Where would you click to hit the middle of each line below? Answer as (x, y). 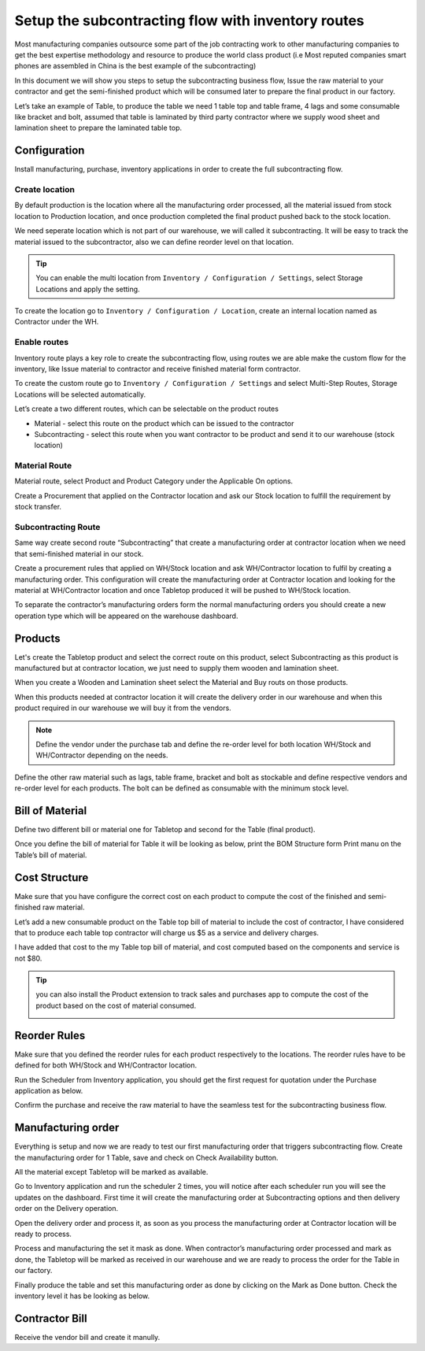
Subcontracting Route (57, 527)
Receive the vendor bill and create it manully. (87, 1337)
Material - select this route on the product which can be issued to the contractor (164, 423)
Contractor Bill (51, 1318)
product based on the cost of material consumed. (116, 1005)
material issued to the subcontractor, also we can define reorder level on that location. (154, 242)
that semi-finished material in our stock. (79, 553)
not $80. (28, 958)
